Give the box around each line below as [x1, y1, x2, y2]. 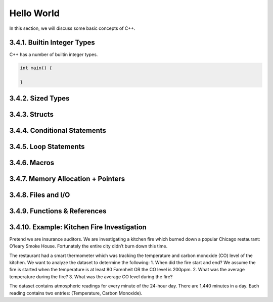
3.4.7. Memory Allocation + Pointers [9, 174, 125, 183]
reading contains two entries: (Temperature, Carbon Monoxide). [9, 290, 143, 296]
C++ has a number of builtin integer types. [9, 52, 98, 58]
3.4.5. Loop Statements [9, 142, 85, 151]
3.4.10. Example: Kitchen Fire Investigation [9, 223, 147, 231]
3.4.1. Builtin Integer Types [9, 38, 96, 47]
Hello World [9, 8, 60, 19]
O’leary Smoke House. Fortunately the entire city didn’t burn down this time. [9, 243, 168, 249]
